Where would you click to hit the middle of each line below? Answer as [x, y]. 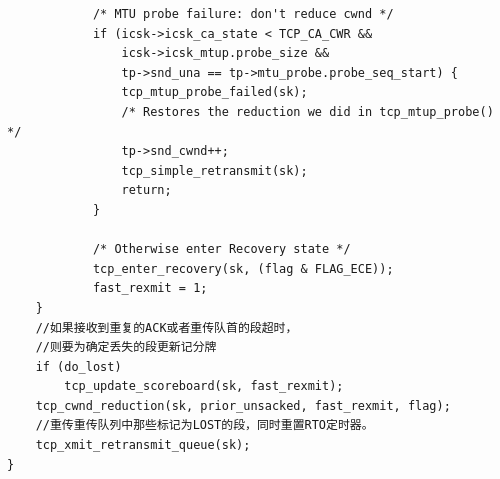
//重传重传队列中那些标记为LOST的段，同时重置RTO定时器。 [204, 425]
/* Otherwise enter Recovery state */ [221, 249]
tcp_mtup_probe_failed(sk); [214, 92]
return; [146, 190]
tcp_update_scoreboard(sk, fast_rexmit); [204, 386]
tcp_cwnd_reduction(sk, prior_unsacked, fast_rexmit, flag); [243, 405]
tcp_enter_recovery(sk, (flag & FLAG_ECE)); [243, 268]
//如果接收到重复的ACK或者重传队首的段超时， [166, 327]
